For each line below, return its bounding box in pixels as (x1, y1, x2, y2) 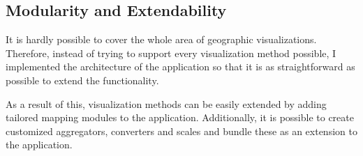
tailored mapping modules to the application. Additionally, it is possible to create (6, 110, 354, 125)
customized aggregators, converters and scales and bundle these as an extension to (6, 123, 357, 138)
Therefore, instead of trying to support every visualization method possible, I (6, 45, 336, 60)
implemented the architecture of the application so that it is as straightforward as (6, 59, 355, 74)
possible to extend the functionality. (6, 72, 159, 87)
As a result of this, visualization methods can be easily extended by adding (6, 96, 327, 111)
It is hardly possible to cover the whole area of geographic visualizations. (6, 32, 317, 47)
